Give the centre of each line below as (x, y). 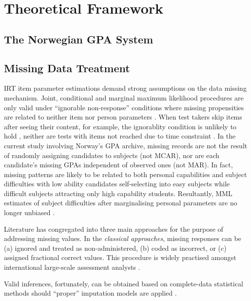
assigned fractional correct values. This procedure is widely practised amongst (120, 257)
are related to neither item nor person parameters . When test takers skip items (123, 117)
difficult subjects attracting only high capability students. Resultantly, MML (118, 193)
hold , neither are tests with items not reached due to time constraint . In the (120, 136)
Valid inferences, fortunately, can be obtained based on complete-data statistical (124, 283)
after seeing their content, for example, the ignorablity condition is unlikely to (120, 126)
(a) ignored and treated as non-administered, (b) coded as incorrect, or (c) (115, 248)
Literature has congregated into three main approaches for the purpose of (114, 229)
